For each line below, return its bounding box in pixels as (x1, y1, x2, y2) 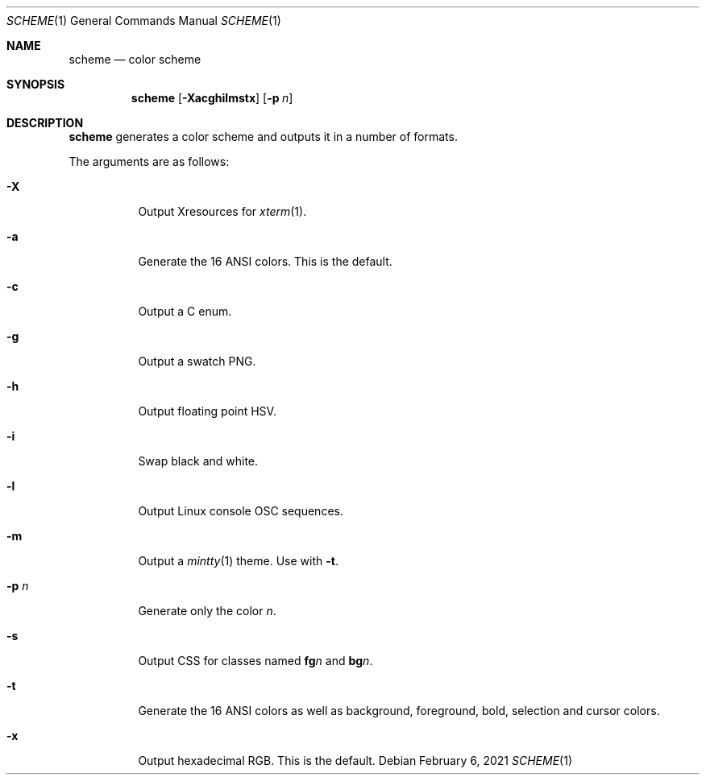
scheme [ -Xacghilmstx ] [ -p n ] (131, 91, 293, 105)
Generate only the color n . (138, 604, 276, 618)
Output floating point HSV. (138, 404, 276, 418)
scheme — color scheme (69, 52, 201, 66)
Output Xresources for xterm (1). (138, 205, 307, 218)
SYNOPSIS (6, 77, 65, 91)
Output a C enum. (138, 304, 232, 318)
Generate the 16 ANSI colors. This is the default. (138, 254, 392, 268)
